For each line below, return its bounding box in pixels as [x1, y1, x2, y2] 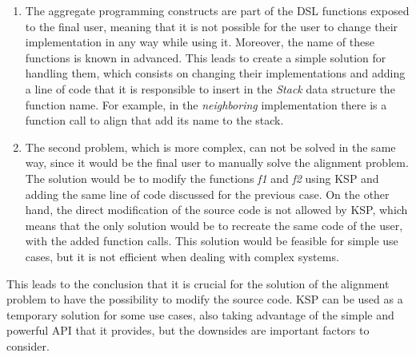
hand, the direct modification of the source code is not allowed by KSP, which [25, 201, 408, 218]
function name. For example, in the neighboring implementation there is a [25, 96, 387, 113]
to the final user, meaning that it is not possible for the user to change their [25, 18, 398, 34]
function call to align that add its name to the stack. [25, 112, 284, 129]
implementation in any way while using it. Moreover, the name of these [25, 34, 374, 50]
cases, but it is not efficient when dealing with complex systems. [25, 248, 339, 264]
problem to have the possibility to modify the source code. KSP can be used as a [6, 291, 403, 307]
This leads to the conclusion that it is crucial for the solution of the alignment [6, 275, 390, 292]
